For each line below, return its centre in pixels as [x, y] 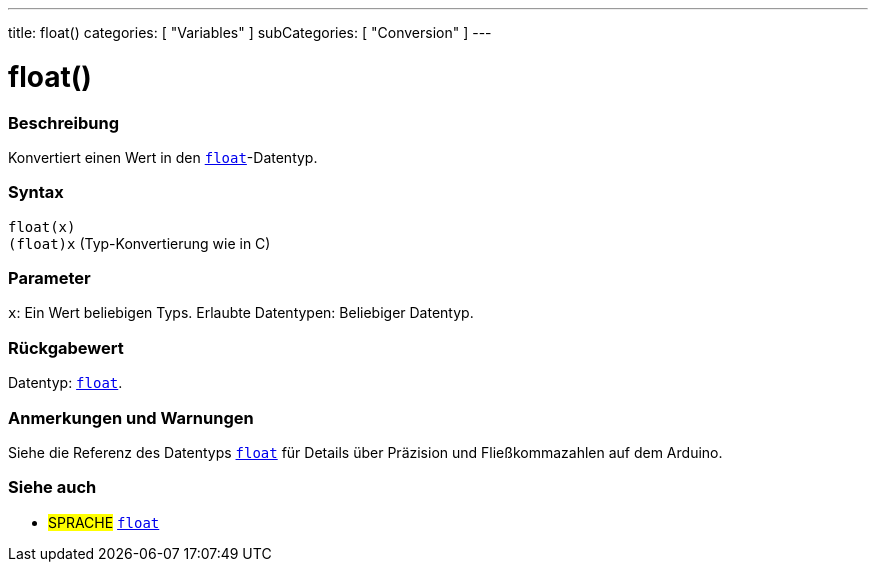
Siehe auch [52, 487]
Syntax [36, 192]
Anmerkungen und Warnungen [131, 417]
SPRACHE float [104, 522]
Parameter [49, 278]
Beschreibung [64, 122]
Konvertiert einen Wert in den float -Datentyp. [163, 157]
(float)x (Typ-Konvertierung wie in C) [139, 243]
